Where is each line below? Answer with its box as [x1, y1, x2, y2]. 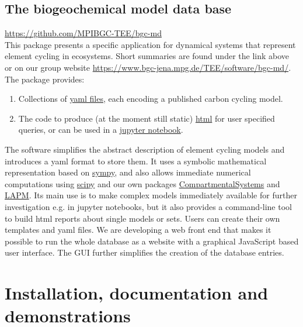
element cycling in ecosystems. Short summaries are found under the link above [5, 50, 290, 62]
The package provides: [5, 73, 85, 85]
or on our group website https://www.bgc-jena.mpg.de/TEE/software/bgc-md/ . [5, 61, 291, 73]
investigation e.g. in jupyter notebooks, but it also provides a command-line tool [5, 200, 292, 212]
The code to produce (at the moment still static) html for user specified [18, 112, 275, 124]
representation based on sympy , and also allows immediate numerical [5, 166, 251, 178]
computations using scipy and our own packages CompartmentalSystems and [5, 177, 280, 190]
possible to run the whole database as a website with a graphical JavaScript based [5, 235, 299, 247]
